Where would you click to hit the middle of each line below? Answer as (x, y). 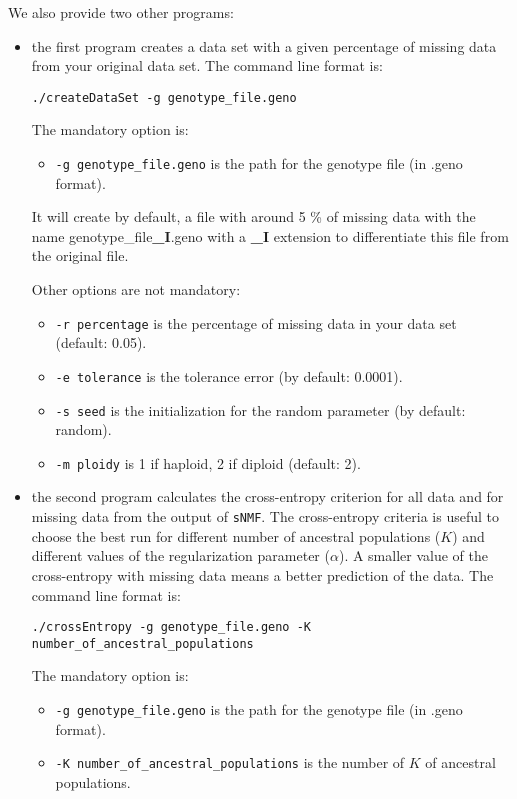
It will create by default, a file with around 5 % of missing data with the (253, 216)
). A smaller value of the (413, 555)
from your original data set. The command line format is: (207, 65)
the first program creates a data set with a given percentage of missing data (264, 45)
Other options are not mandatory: (136, 289)
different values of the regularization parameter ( (180, 555)
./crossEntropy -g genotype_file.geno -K (171, 627)
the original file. (80, 255)
